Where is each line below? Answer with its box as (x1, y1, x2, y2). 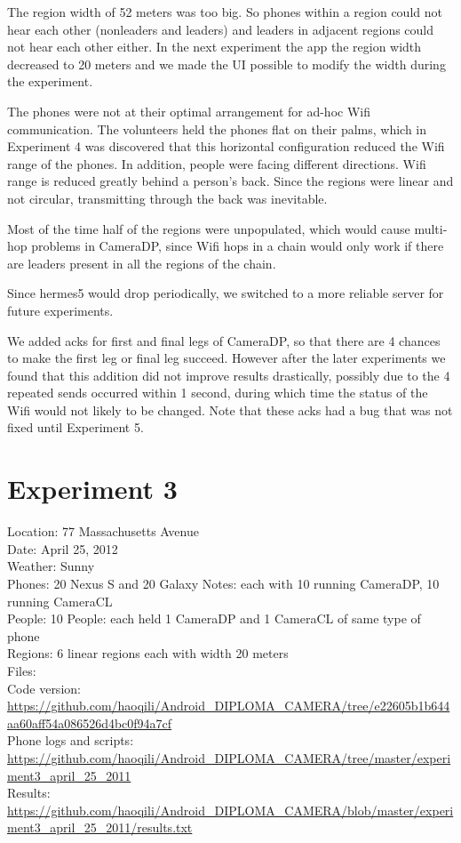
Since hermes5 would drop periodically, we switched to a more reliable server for (7, 284, 444, 302)
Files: (7, 661, 36, 679)
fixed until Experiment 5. (7, 418, 144, 437)
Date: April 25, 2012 (7, 539, 118, 558)
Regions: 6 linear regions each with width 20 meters (7, 644, 289, 662)
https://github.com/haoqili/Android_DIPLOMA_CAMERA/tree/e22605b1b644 (7, 696, 450, 715)
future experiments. (7, 301, 114, 319)
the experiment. (7, 72, 93, 91)
